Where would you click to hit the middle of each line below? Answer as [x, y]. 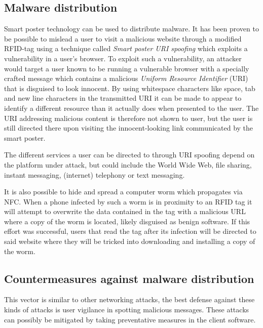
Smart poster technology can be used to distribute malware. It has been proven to [131, 29]
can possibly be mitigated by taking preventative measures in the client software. [130, 319]
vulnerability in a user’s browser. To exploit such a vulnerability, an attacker [123, 58]
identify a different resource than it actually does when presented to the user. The [131, 108]
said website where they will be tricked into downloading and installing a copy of [130, 241]
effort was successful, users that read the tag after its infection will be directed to [130, 231]
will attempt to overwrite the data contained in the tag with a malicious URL [125, 211]
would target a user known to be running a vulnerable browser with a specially [127, 68]
